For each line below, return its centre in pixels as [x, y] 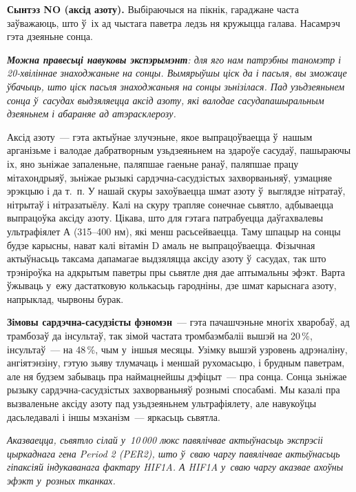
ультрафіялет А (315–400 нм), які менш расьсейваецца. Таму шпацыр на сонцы [174, 231]
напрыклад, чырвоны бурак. [65, 298]
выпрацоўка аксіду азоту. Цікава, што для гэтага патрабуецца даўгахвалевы [165, 218]
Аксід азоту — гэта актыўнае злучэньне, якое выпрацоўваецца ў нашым [160, 136]
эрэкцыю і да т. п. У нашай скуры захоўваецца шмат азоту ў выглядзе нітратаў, [176, 191]
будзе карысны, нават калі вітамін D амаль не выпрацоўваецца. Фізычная [161, 245]
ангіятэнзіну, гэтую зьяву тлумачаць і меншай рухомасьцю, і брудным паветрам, [176, 363]
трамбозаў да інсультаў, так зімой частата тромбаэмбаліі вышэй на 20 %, [160, 336]
